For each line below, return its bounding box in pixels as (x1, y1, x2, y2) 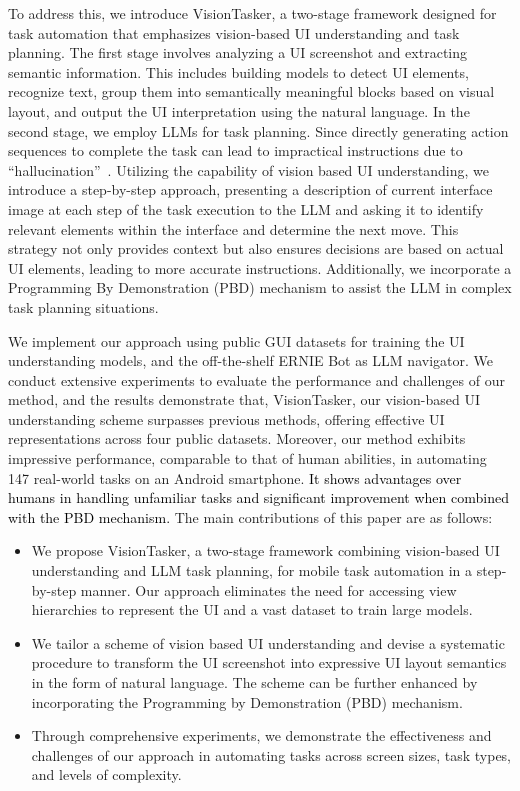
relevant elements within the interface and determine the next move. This (8, 218, 459, 239)
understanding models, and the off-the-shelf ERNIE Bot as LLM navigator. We (8, 350, 493, 371)
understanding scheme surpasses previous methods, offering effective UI (8, 408, 445, 429)
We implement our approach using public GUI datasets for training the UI (8, 330, 465, 351)
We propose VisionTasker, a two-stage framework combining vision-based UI (31, 540, 500, 561)
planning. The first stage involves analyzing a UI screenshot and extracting (8, 42, 468, 63)
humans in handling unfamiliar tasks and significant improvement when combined (8, 487, 509, 508)
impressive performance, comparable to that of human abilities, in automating (8, 448, 487, 469)
